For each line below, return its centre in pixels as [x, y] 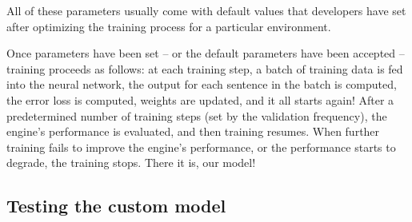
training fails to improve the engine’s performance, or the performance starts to [201, 147]
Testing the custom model [116, 206]
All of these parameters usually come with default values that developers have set [206, 10]
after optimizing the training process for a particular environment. [169, 26]
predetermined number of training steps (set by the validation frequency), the [197, 115]
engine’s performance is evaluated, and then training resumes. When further [193, 131]
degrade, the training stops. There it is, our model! [131, 163]
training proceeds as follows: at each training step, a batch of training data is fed [205, 68]
